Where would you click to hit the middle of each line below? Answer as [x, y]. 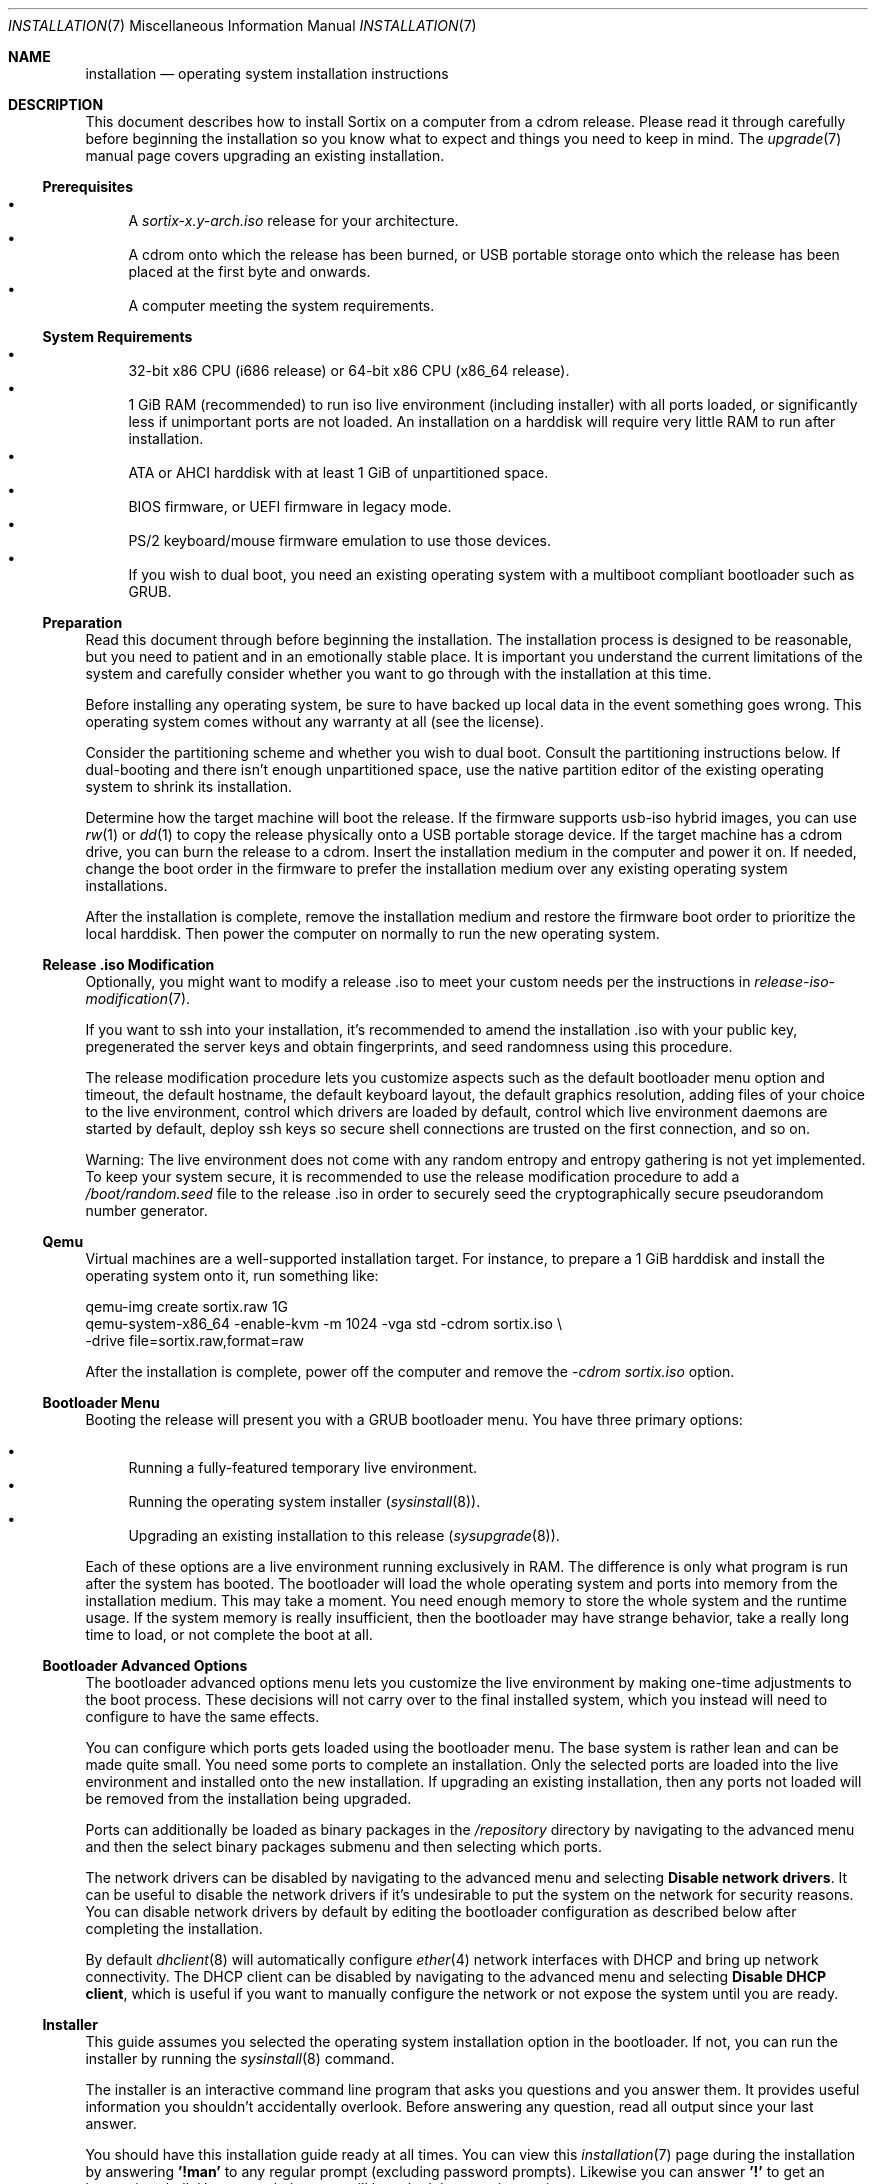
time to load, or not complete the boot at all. [229, 1634]
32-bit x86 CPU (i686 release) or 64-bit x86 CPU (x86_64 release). [349, 370]
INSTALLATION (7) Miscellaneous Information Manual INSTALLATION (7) [242, 25]
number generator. [146, 1210]
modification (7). [138, 998]
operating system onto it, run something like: [232, 1275]
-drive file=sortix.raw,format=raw [195, 1340]
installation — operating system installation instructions [267, 73]
